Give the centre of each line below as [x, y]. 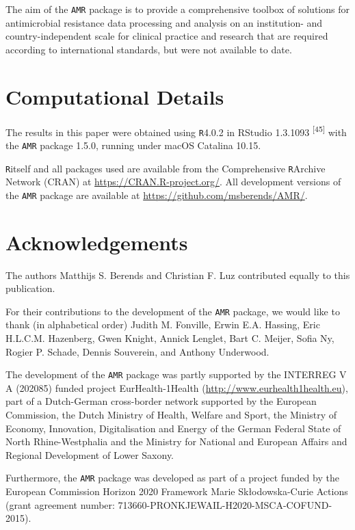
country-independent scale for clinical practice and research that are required [167, 36]
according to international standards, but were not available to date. [149, 49]
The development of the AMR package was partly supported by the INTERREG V [176, 374]
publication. [30, 288]
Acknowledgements [97, 242]
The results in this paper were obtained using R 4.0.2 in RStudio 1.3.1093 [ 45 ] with [176, 131]
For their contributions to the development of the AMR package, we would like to [173, 311]
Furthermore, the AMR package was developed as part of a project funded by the [172, 478]
